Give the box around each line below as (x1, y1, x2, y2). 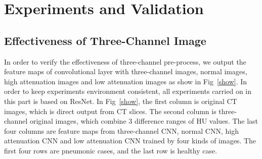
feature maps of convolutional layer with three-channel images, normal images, (4, 66, 247, 77)
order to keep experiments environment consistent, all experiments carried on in (4, 86, 252, 96)
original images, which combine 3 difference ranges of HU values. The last (29, 116, 258, 126)
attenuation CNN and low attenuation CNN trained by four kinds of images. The (4, 135, 256, 146)
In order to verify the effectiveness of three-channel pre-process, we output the (4, 56, 246, 67)
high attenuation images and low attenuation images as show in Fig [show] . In (4, 76, 247, 86)
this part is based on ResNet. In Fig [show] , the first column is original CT (4, 95, 237, 106)
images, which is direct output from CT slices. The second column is (4, 105, 216, 116)
